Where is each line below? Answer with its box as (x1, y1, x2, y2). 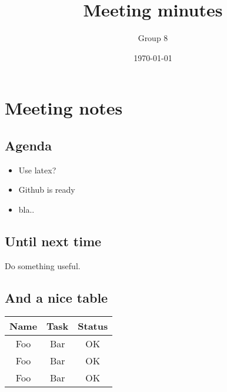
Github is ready (18, 183, 75, 196)
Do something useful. (5, 259, 81, 272)
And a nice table (5, 288, 108, 306)
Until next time (5, 232, 102, 250)
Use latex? (18, 163, 56, 176)
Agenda (5, 136, 52, 154)
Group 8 (138, 32, 168, 44)
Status (78, 319, 108, 333)
